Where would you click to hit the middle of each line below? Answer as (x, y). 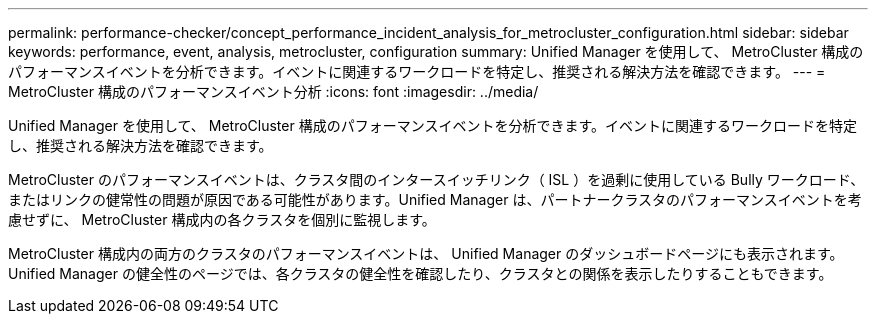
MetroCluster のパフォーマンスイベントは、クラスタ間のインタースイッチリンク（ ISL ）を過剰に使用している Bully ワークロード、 (436, 179)
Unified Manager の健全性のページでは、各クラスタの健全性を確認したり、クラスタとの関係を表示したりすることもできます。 (420, 273)
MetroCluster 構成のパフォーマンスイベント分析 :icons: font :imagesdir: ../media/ (273, 91)
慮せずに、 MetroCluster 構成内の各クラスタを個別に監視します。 (222, 219)
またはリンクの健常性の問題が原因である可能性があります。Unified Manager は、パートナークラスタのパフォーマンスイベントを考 (435, 199)
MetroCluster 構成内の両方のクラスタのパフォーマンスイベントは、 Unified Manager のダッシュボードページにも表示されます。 (426, 253)
